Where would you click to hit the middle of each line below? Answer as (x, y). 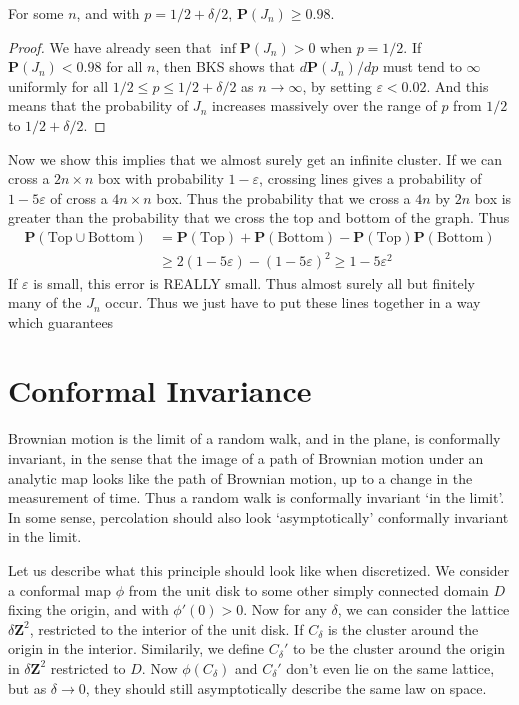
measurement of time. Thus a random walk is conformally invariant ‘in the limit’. (256, 497)
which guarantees (61, 321)
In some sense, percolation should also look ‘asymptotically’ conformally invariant (258, 516)
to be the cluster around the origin (399, 648)
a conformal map (60, 589)
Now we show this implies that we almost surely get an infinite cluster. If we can (255, 158)
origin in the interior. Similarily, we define (136, 648)
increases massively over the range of (324, 105)
